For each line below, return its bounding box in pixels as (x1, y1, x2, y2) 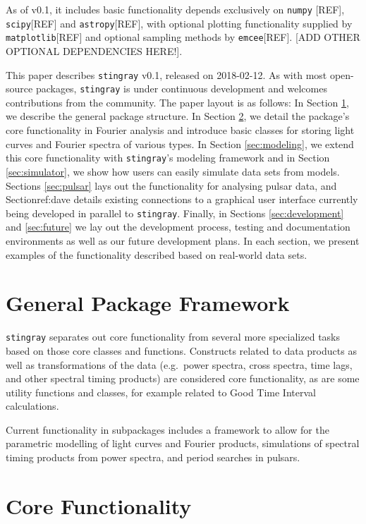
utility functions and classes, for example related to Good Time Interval (6, 384, 316, 399)
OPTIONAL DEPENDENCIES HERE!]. (6, 43, 183, 58)
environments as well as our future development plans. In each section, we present (6, 233, 360, 248)
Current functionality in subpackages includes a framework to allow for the (6, 422, 329, 437)
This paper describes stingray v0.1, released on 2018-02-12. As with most (6, 67, 327, 82)
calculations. (6, 398, 59, 413)
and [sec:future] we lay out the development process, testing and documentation (6, 219, 350, 234)
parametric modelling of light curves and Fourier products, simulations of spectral (6, 436, 360, 451)
